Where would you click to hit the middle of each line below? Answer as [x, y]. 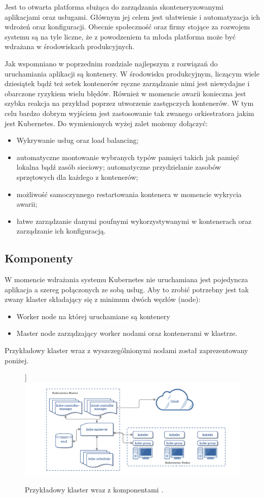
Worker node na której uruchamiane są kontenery [93, 316]
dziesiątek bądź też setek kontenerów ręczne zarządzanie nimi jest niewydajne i [127, 83]
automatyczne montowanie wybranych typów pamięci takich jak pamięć [128, 157]
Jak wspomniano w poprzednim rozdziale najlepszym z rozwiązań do [111, 63]
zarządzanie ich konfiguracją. [61, 231]
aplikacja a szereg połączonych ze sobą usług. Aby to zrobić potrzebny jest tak [127, 289]
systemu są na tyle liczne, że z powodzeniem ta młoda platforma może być [120, 36]
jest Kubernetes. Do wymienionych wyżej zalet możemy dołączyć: [106, 123]
